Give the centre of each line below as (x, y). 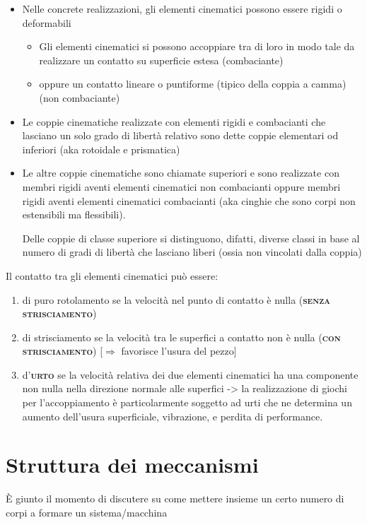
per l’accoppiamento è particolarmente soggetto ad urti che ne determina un (187, 402)
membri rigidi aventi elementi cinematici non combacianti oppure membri (181, 186)
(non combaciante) (80, 97)
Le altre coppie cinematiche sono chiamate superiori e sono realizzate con (181, 173)
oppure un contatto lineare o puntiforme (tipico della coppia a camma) (193, 84)
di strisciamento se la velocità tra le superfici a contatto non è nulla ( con (181, 337)
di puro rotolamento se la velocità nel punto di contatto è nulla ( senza (176, 299)
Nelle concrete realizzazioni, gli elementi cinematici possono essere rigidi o (182, 8)
